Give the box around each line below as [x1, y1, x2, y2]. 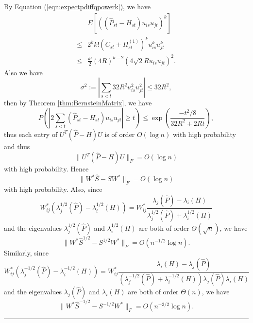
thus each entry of [4, 129, 58, 139]
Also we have [4, 67, 43, 77]
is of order [104, 129, 135, 139]
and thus [4, 141, 30, 151]
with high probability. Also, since [4, 184, 102, 194]
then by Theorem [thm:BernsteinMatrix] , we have [4, 98, 152, 108]
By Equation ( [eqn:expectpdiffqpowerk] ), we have [4, 1, 151, 11]
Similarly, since [4, 248, 49, 258]
